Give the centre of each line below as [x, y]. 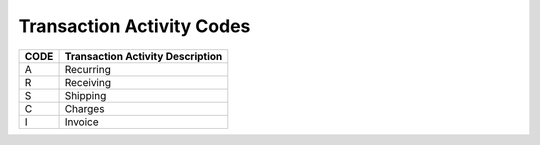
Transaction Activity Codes [134, 26]
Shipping [85, 95]
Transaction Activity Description [143, 56]
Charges [84, 108]
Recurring [88, 69]
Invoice [81, 122]
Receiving [88, 82]
